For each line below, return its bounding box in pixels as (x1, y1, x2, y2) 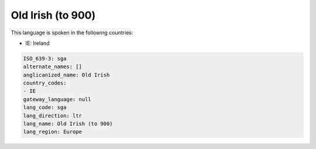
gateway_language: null (23, 96, 92, 102)
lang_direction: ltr (23, 112, 82, 119)
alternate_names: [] (23, 63, 82, 70)
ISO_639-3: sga (23, 55, 67, 62)
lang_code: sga (23, 104, 67, 111)
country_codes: (23, 80, 67, 87)
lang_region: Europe (23, 129, 82, 135)
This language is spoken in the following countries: (11, 29, 133, 36)
